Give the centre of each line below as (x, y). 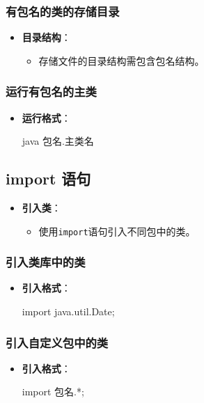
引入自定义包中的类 (57, 342)
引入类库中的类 (46, 262)
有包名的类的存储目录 (63, 11)
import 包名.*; (53, 392)
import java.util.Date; (68, 311)
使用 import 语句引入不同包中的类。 (117, 231)
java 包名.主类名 (58, 141)
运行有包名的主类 (51, 92)
